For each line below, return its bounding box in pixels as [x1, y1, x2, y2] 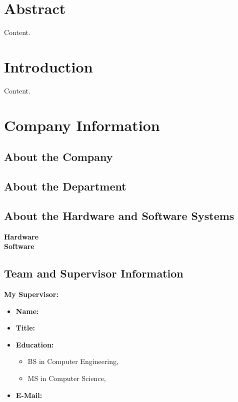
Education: [15, 339, 54, 349]
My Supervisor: [4, 288, 58, 299]
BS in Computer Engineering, [27, 356, 118, 366]
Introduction [4, 56, 93, 76]
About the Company [4, 149, 113, 164]
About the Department [4, 178, 126, 193]
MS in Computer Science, [27, 372, 106, 383]
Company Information [4, 114, 160, 135]
